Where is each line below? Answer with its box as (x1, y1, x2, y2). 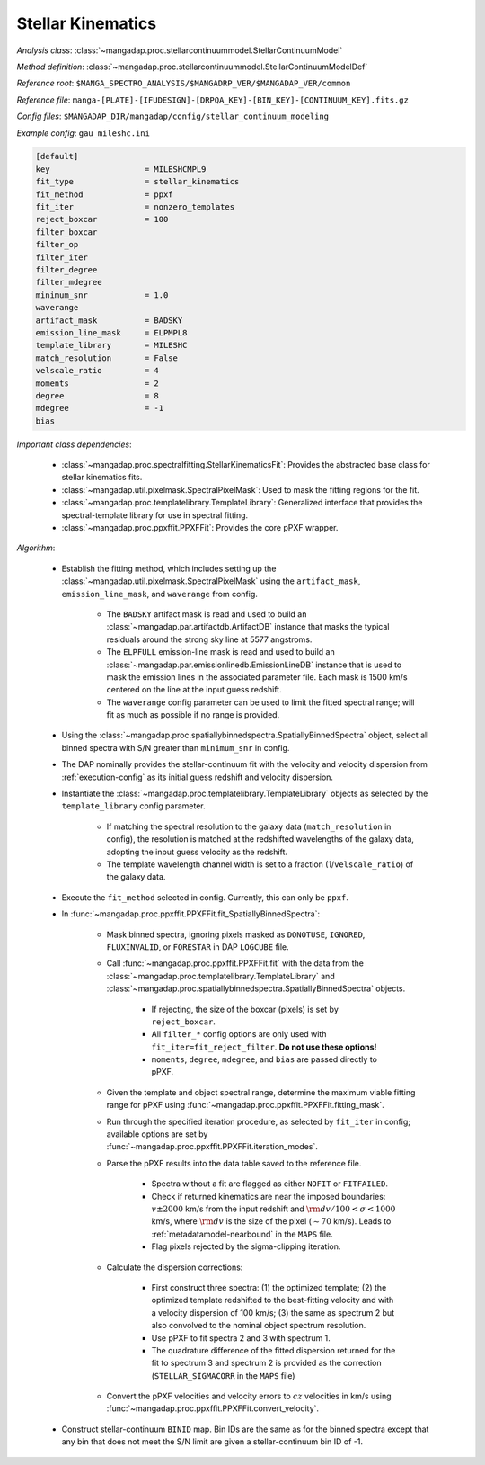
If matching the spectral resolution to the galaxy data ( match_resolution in (106, 821, 392, 832)
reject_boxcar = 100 (35, 214, 169, 225)
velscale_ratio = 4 (35, 365, 159, 376)
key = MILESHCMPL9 (35, 164, 207, 174)
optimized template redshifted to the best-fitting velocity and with (151, 1295, 394, 1306)
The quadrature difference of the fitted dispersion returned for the (151, 1344, 396, 1355)
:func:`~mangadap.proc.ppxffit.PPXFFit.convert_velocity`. (106, 1403, 319, 1414)
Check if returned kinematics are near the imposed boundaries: (151, 1191, 386, 1201)
